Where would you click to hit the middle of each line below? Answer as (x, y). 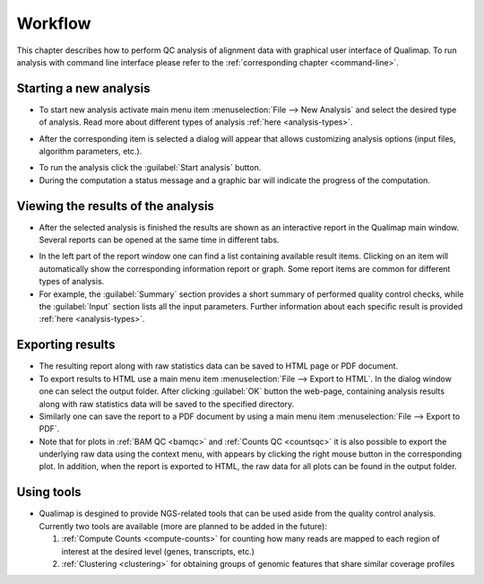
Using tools (49, 492)
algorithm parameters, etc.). (91, 152)
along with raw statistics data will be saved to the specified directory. (167, 404)
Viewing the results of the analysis (116, 206)
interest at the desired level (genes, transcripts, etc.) (158, 551)
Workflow (54, 23)
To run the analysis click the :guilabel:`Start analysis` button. (150, 168)
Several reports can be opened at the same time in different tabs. (159, 240)
